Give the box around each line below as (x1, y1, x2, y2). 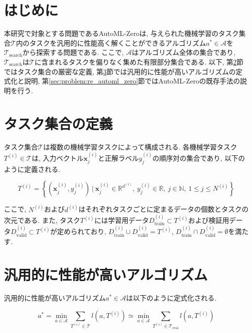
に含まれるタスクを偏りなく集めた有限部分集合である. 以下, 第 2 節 (34, 56, 244, 67)
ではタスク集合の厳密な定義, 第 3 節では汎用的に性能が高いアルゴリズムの (4, 66, 236, 76)
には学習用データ (94, 215, 149, 225)
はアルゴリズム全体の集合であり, (132, 47, 235, 57)
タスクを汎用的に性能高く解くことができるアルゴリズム (29, 37, 206, 48)
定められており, (57, 226, 106, 236)
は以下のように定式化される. (126, 293, 217, 303)
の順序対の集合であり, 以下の (152, 152, 245, 163)
